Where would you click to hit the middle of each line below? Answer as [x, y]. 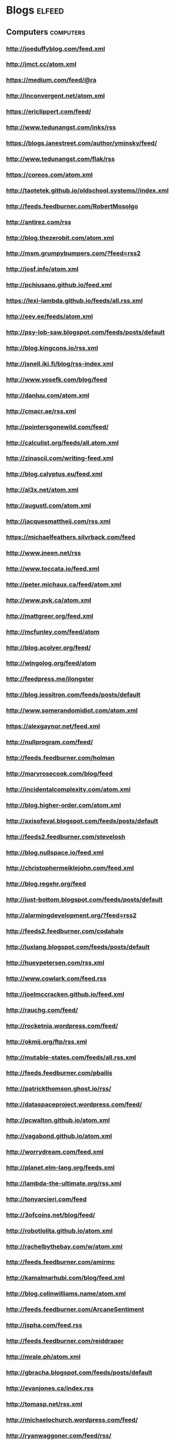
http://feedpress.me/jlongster [50, 679]
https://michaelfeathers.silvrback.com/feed [71, 537]
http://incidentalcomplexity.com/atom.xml [68, 789]
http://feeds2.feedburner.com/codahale [65, 931]
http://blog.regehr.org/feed [46, 884]
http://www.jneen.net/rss [43, 553]
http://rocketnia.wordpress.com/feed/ [62, 1026]
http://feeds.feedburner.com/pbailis [59, 1073]
